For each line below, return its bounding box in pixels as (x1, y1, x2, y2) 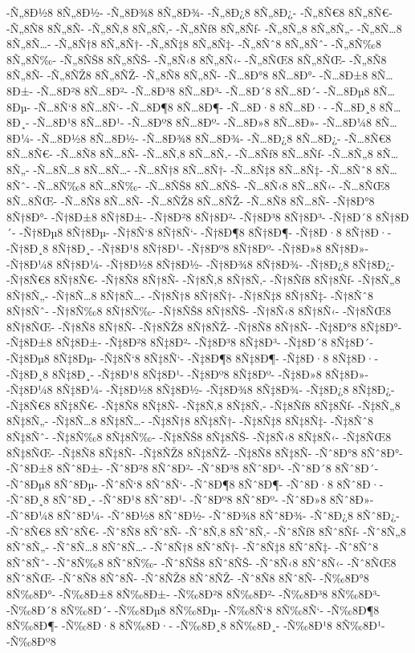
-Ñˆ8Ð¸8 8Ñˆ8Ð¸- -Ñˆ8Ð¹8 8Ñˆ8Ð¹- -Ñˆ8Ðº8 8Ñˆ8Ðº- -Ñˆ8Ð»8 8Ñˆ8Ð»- (6, 491, 374, 508)
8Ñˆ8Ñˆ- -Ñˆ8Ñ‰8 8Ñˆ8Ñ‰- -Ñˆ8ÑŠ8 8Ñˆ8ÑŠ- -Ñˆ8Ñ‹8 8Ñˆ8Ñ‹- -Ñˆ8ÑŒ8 (6, 554, 397, 570)
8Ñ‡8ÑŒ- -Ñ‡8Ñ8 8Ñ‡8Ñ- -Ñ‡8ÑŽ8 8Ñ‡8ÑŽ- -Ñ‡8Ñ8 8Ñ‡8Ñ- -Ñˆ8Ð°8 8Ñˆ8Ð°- (6, 444, 403, 460)
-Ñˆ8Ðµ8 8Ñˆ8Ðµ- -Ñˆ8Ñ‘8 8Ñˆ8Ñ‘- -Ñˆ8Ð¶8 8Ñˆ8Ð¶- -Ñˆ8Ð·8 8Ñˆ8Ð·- (6, 475, 384, 492)
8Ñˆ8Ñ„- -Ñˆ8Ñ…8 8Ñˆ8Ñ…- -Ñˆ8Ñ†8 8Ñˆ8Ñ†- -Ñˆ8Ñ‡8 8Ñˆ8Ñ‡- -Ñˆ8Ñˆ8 (6, 538, 379, 555)
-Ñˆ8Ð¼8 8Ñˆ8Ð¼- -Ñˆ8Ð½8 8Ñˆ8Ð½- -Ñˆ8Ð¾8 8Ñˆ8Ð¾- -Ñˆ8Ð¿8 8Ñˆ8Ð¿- (6, 507, 401, 523)
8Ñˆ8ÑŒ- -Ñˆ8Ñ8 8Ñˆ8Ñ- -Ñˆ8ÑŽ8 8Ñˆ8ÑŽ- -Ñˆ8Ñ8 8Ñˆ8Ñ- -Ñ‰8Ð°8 (6, 570, 369, 586)
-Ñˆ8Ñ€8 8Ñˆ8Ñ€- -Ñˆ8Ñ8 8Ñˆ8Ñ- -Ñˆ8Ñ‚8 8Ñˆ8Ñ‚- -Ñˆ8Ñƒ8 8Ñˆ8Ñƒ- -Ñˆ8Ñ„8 (6, 522, 406, 539)
